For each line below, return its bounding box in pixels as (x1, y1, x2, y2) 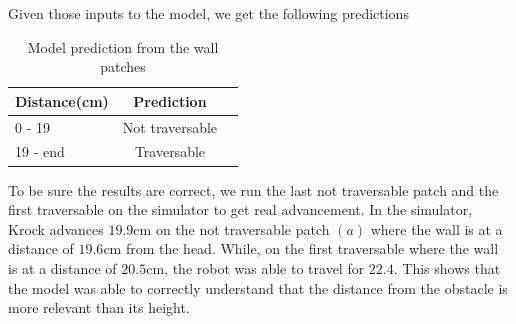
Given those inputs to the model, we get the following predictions (8, 3, 409, 23)
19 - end (15, 141, 65, 162)
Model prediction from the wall (27, 36, 219, 57)
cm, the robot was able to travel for (146, 257, 365, 278)
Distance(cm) (15, 90, 109, 111)
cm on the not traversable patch (133, 218, 330, 239)
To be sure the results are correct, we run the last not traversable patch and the (8, 179, 499, 200)
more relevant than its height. (8, 297, 190, 318)
